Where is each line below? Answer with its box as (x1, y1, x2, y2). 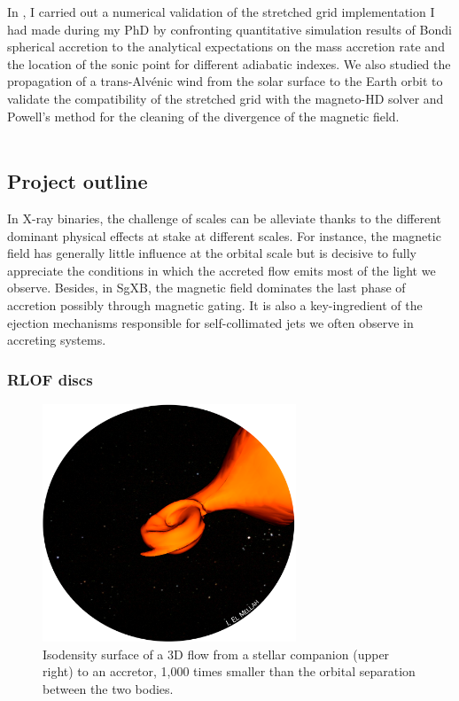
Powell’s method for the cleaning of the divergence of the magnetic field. (7, 106, 400, 125)
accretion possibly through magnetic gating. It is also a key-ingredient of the (7, 295, 423, 314)
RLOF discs (7, 368, 93, 390)
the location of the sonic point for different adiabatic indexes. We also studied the (7, 54, 451, 73)
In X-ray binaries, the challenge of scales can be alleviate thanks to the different (7, 208, 441, 227)
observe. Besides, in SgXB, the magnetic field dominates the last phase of (7, 278, 406, 297)
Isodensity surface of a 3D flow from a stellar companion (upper (43, 644, 390, 663)
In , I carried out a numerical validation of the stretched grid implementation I (7, 3, 435, 20)
